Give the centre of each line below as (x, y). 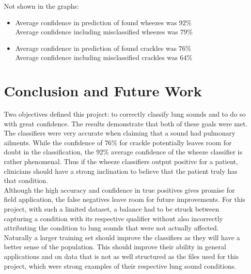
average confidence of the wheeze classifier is (177, 152)
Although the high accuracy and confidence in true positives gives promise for (119, 190)
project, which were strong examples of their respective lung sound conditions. (120, 266)
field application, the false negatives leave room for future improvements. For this (125, 199)
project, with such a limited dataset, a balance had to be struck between (112, 209)
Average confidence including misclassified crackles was (96, 57)
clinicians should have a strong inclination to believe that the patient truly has (121, 171)
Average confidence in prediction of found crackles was (96, 48)
